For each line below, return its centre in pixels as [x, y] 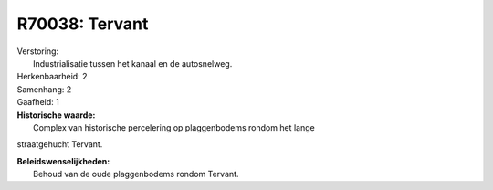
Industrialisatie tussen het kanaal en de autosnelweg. [133, 63]
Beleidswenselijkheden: [63, 161]
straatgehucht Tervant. [60, 144]
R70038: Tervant [83, 24]
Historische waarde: [56, 115]
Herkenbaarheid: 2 [52, 77]
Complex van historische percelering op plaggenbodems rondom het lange [174, 127]
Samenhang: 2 [44, 89]
